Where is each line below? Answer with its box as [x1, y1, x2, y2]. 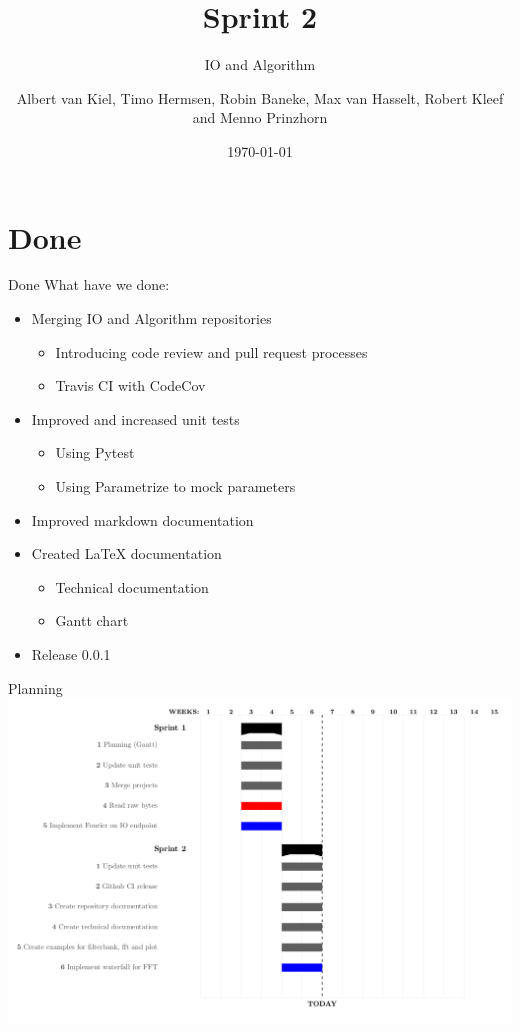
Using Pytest [55, 442, 135, 463]
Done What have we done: [8, 274, 170, 295]
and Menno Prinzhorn [192, 107, 328, 128]
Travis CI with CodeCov [55, 375, 206, 396]
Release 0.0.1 [31, 643, 111, 664]
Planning [8, 677, 63, 698]
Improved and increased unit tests [31, 408, 240, 429]
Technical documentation [55, 576, 209, 597]
